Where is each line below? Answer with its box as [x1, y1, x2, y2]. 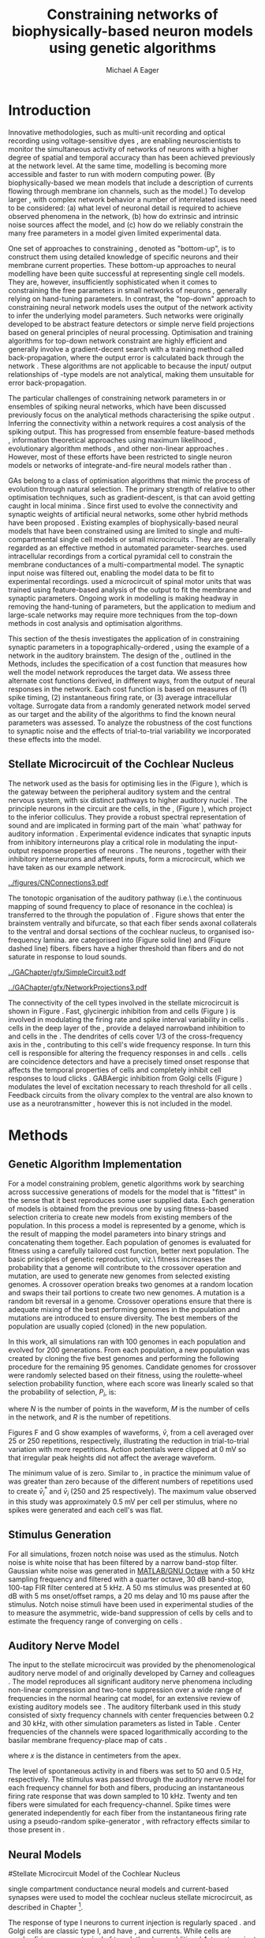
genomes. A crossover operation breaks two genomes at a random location [8, 1279, 254, 1289]
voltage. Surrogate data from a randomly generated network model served [8, 701, 251, 711]
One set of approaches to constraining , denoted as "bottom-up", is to [8, 243, 236, 253]
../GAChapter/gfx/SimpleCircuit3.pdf [8, 967, 126, 977]
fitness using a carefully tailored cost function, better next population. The [8, 1246, 250, 1255]
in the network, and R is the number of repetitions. [8, 1412, 172, 1422]
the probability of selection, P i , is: [8, 1387, 117, 1398]
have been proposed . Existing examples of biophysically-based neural [8, 518, 239, 527]
